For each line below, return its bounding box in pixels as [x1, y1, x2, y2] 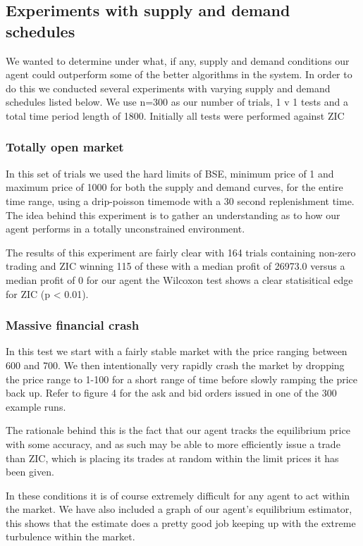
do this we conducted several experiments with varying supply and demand [6, 80, 331, 95]
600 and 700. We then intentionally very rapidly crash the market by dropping [6, 357, 345, 372]
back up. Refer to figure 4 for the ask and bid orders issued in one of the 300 [6, 385, 337, 400]
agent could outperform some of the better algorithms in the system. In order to [6, 67, 352, 82]
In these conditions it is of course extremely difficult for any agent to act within [6, 488, 350, 502]
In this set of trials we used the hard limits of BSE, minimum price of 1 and [6, 166, 334, 180]
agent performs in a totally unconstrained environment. [6, 221, 245, 236]
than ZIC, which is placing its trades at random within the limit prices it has [6, 450, 339, 465]
